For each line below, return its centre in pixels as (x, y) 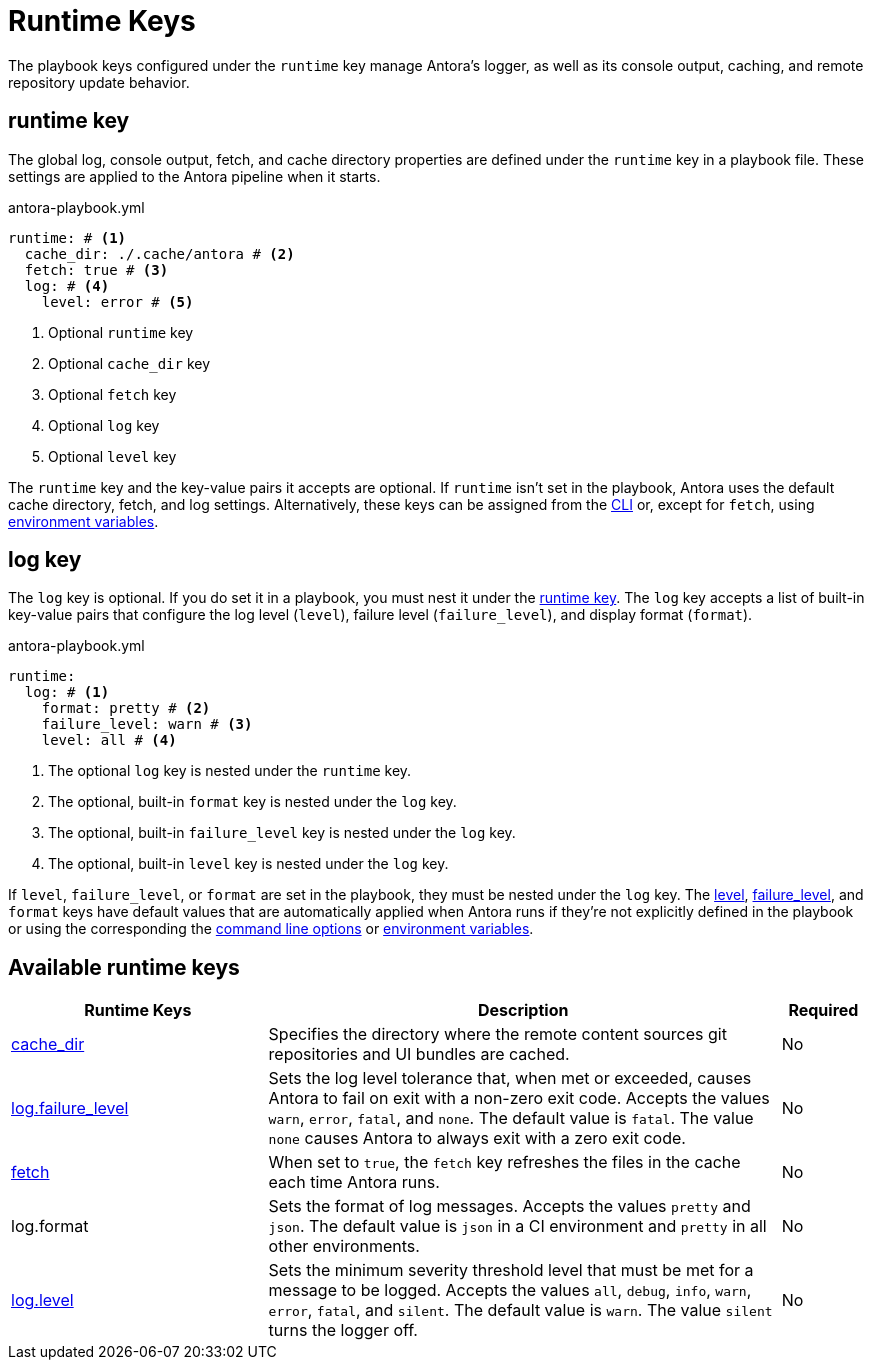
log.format (50, 1226)
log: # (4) (67, 285)
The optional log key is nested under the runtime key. (230, 771)
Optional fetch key (112, 394)
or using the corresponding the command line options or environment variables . (271, 929)
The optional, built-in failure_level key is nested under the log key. (282, 833)
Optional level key (112, 456)
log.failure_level (70, 1108)
